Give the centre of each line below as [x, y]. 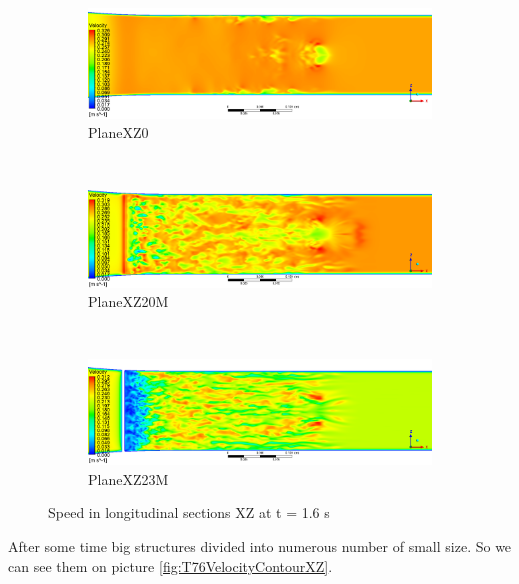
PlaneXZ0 [118, 132]
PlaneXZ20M [128, 301]
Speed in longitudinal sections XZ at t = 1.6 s [189, 512]
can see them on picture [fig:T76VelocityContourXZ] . [170, 565]
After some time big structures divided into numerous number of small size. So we [260, 546]
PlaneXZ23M [128, 478]
